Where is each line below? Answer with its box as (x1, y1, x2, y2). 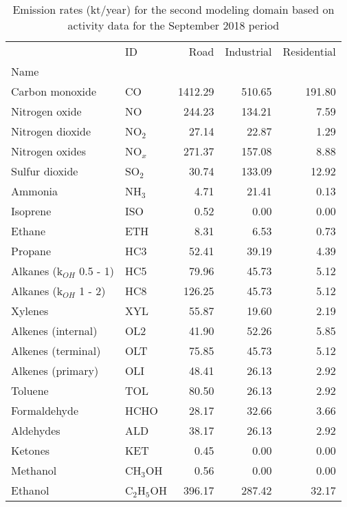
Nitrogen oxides (11, 143, 87, 159)
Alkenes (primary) (11, 363, 99, 378)
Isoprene (11, 203, 52, 219)
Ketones (11, 442, 50, 458)
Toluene (11, 382, 49, 398)
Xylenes (11, 303, 49, 319)
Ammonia (11, 183, 58, 199)
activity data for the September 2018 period (67, 17, 280, 33)
